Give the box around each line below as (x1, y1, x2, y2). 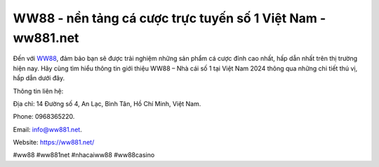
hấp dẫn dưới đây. (13, 74, 65, 82)
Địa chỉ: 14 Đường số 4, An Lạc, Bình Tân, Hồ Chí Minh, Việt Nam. (13, 99, 201, 108)
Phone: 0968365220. (13, 112, 75, 121)
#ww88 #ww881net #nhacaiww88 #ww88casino (13, 151, 155, 159)
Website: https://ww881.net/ (13, 138, 95, 147)
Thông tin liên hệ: (13, 87, 64, 95)
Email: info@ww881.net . (13, 125, 82, 133)
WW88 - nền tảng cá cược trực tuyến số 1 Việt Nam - (13, 10, 326, 26)
